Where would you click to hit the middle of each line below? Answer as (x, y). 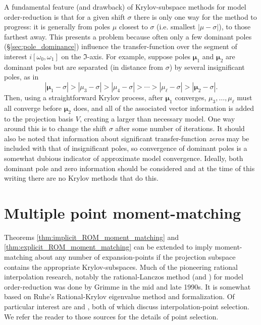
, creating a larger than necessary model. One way (157, 118)
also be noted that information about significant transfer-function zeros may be (127, 138)
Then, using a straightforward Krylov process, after (84, 97)
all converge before (33, 108)
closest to (133, 27)
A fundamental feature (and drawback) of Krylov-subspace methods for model (125, 7)
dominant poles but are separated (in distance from (84, 67)
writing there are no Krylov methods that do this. (81, 178)
